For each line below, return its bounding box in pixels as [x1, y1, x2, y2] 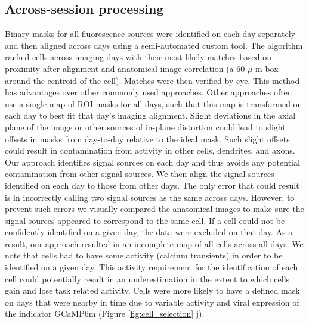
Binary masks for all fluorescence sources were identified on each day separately [5, 27, 295, 40]
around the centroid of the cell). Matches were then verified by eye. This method [5, 74, 300, 86]
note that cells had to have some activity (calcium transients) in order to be [5, 249, 283, 261]
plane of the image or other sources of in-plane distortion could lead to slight [5, 120, 286, 133]
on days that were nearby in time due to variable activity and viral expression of [5, 295, 299, 308]
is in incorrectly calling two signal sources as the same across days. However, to [5, 191, 295, 203]
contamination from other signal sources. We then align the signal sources [5, 167, 274, 180]
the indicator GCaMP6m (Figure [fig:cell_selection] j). [5, 307, 205, 320]
